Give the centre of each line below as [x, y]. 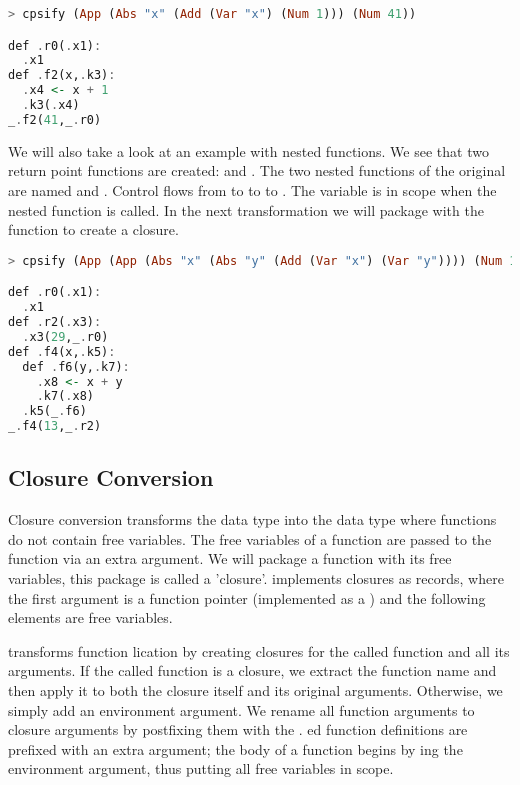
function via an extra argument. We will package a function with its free [230, 558]
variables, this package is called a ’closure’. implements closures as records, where [256, 578]
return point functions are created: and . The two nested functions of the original [257, 170]
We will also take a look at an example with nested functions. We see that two [248, 150]
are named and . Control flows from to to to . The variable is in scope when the [252, 189]
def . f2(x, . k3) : [62, 75]
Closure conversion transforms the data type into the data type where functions [252, 519]
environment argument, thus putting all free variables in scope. [201, 768]
